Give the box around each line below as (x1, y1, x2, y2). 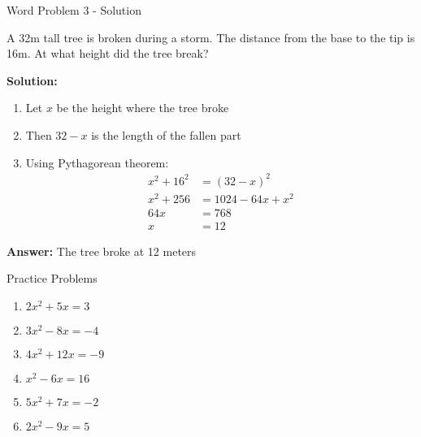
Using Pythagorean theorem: (25, 154, 169, 171)
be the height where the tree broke (56, 99, 229, 116)
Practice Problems (7, 270, 98, 287)
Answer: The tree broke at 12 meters (7, 242, 197, 259)
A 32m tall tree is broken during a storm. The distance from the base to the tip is (7, 28, 415, 45)
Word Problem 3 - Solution (7, 2, 141, 18)
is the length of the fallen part (91, 126, 241, 143)
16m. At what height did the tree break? (7, 45, 209, 62)
